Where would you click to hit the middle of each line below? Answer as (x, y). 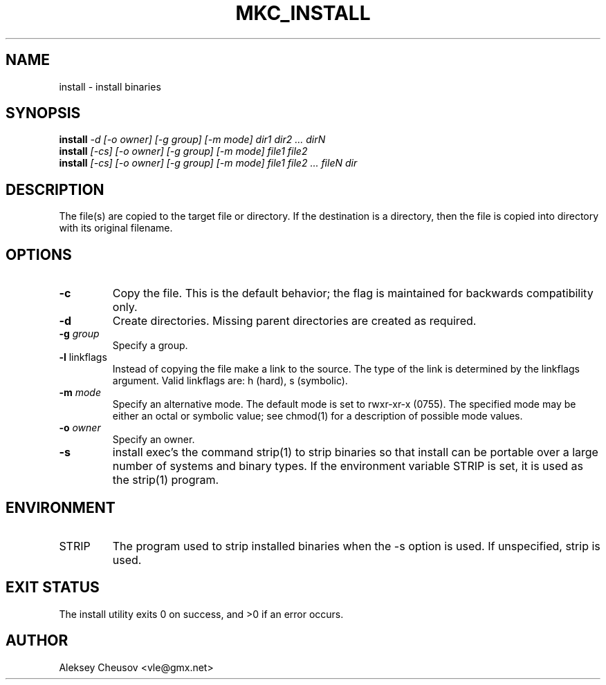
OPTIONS (39, 254)
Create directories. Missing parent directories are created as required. (294, 321)
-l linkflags (83, 357)
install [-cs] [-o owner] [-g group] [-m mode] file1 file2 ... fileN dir (208, 163)
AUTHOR (37, 641)
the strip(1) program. (166, 480)
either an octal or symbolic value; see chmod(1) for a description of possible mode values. (318, 416)
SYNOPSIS (43, 113)
